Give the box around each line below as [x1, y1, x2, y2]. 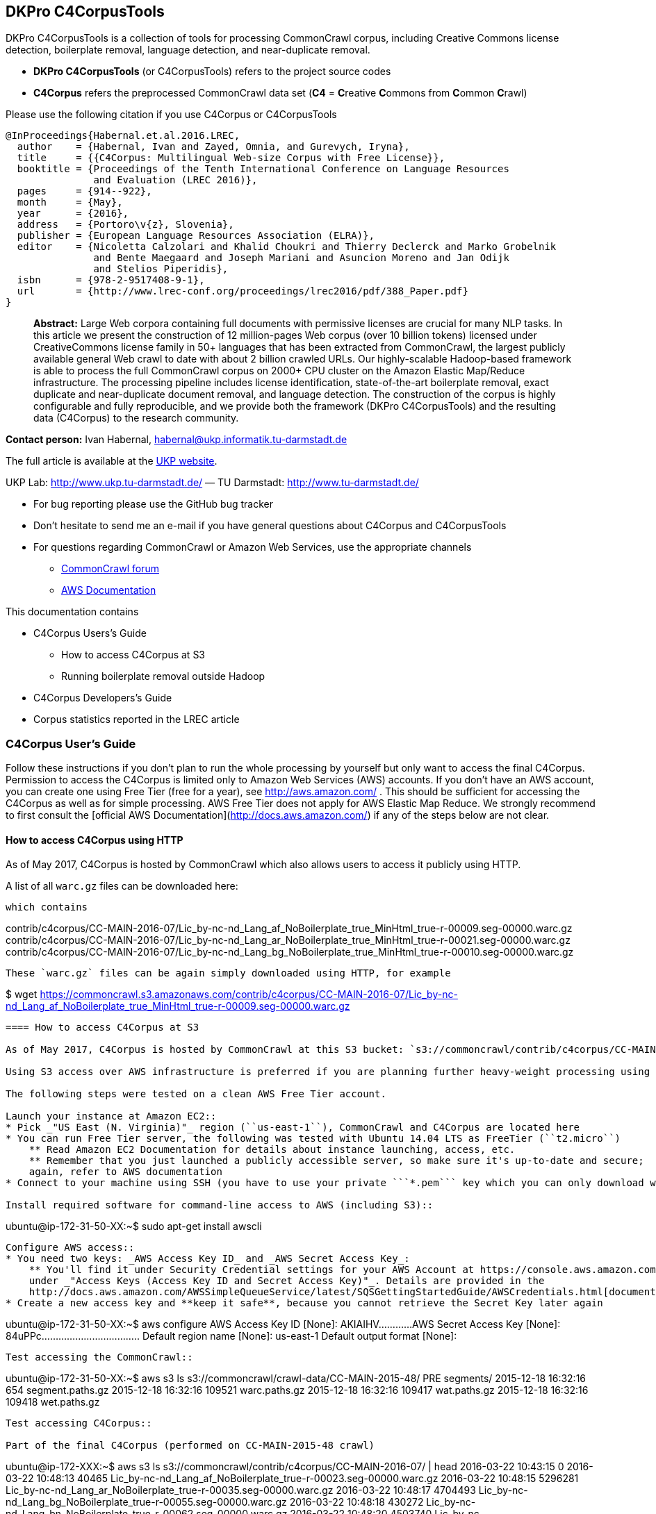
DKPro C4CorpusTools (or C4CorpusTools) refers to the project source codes [33, 65, 391, 78]
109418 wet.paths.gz [6, 1396, 100, 1408]
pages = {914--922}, [17, 185, 152, 197]
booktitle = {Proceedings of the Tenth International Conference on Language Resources [17, 163, 509, 175]
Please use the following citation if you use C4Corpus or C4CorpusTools [6, 108, 337, 121]
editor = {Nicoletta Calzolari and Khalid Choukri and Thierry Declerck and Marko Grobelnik [17, 241, 557, 253]
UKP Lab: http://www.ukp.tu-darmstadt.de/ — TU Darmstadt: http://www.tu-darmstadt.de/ [6, 476, 419, 489]
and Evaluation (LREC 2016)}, [93, 174, 258, 186]
